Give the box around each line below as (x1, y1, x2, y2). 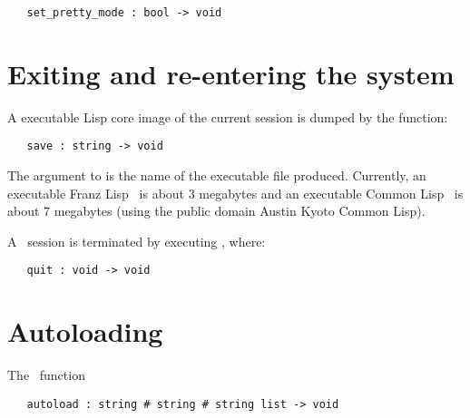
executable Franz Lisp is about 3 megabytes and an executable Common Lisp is (7, 183, 464, 202)
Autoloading (7, 313, 163, 350)
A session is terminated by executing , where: (7, 231, 266, 250)
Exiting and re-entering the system (7, 54, 455, 92)
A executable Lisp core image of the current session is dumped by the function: (7, 107, 448, 126)
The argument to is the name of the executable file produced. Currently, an (7, 166, 426, 185)
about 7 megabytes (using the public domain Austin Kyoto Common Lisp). (7, 201, 426, 220)
